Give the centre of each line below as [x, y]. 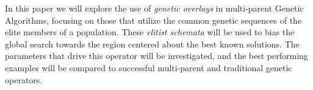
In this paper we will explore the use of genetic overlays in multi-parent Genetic [154, 8]
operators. [24, 79]
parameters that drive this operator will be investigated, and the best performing [156, 56]
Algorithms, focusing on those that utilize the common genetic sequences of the [153, 20]
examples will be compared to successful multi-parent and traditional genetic [149, 67]
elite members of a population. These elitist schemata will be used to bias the [150, 32]
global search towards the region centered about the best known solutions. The [152, 43]
